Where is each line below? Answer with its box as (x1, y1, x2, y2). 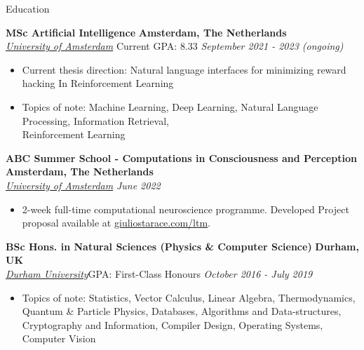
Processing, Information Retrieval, (22, 113, 169, 128)
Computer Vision (22, 331, 96, 346)
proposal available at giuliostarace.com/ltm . (22, 215, 211, 230)
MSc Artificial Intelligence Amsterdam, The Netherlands (6, 25, 287, 39)
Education (6, 1, 50, 15)
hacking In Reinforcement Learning (22, 76, 174, 90)
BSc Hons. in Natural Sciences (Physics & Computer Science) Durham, (6, 238, 359, 253)
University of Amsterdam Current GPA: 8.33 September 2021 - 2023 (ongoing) (6, 39, 344, 53)
